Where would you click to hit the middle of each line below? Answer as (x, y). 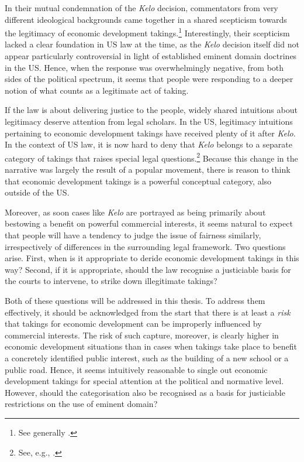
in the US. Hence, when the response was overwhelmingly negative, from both (144, 67)
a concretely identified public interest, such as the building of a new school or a (147, 357)
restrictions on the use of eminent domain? (81, 404)
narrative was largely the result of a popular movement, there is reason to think (148, 170)
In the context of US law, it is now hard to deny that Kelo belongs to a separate (148, 144)
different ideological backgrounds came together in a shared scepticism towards (146, 19)
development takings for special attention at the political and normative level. (144, 381)
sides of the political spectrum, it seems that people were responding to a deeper (149, 79)
